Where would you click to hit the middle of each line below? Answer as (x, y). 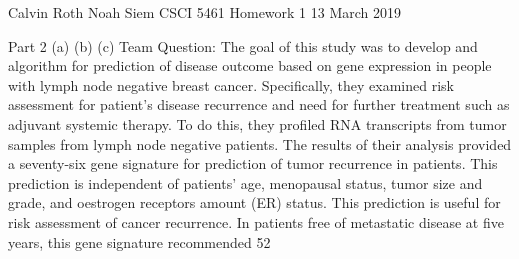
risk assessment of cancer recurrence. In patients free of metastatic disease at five (256, 221)
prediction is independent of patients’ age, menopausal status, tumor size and (245, 182)
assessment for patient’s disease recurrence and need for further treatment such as (259, 104)
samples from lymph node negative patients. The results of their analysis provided (260, 143)
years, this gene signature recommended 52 (139, 241)
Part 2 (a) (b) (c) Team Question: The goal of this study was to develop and (243, 45)
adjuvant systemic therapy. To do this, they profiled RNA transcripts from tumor (257, 123)
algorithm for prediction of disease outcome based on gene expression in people (250, 65)
